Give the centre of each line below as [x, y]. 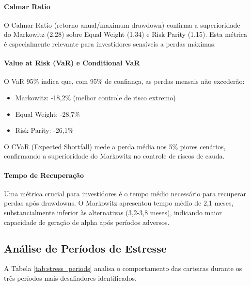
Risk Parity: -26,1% [44, 130]
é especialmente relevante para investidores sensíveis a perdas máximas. [110, 43]
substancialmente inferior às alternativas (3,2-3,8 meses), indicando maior [113, 212]
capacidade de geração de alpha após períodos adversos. [87, 222]
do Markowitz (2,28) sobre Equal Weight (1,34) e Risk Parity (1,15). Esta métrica [126, 34]
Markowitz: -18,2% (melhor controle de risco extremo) [95, 97]
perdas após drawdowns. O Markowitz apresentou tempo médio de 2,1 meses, [119, 203]
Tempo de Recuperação [44, 175]
